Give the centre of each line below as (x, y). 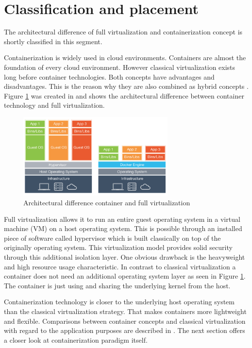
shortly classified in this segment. (53, 41)
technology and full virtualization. (54, 105)
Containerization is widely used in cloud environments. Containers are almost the (125, 58)
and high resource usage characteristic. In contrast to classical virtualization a (120, 266)
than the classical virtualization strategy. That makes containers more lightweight (125, 311)
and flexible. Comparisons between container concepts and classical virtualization (125, 321)
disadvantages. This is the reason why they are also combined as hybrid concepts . (126, 86)
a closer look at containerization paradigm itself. (76, 340)
